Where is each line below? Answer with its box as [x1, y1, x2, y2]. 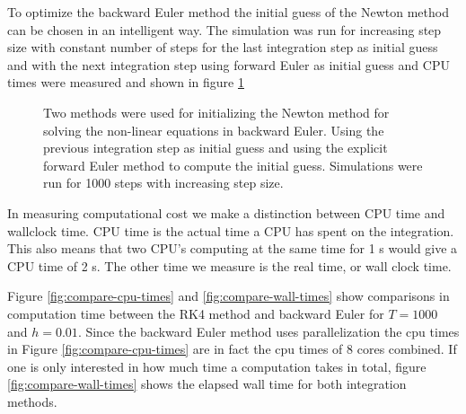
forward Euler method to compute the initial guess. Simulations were [43, 155, 423, 174]
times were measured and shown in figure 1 [7, 73, 244, 92]
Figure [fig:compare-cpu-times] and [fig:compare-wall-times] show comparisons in [7, 286, 450, 305]
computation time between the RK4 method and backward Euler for [7, 304, 384, 322]
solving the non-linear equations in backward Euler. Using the [43, 120, 384, 139]
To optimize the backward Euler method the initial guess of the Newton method [7, 3, 449, 21]
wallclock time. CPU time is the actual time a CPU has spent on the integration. [7, 221, 454, 240]
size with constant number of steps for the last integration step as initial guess [7, 38, 438, 57]
